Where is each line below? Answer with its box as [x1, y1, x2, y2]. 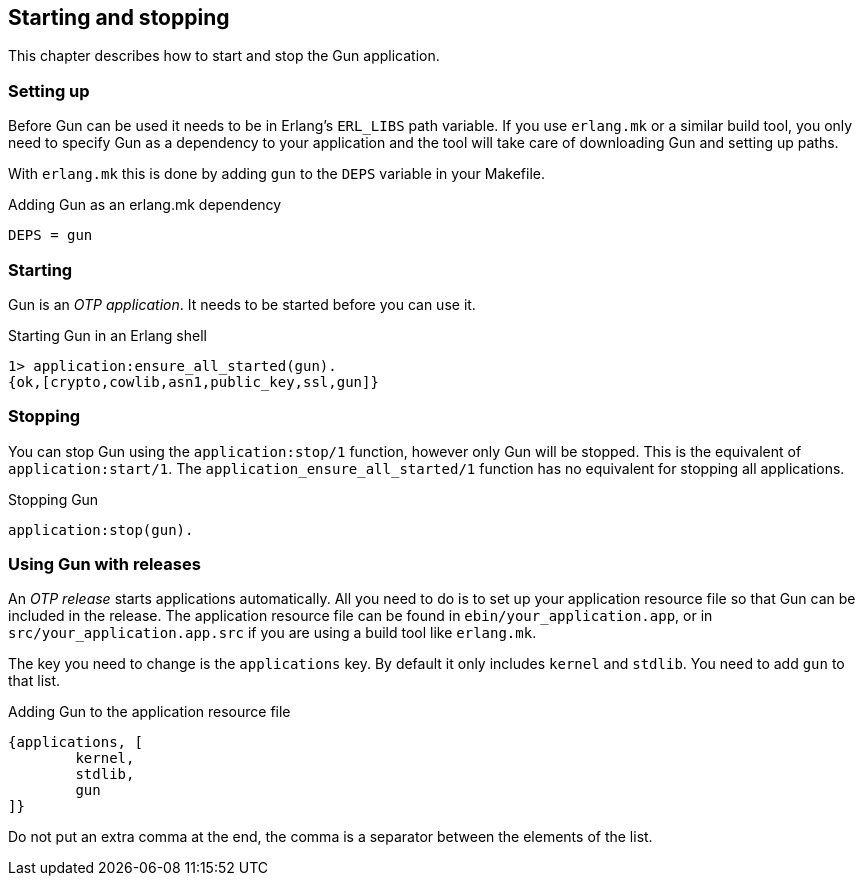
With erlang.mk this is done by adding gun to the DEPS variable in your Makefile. [8, 165, 545, 183]
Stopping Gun [8, 490, 99, 508]
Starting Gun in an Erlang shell [8, 326, 207, 344]
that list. [8, 672, 61, 690]
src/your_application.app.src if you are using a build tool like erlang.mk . [8, 624, 537, 642]
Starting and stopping [8, 5, 230, 30]
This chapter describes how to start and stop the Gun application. [8, 47, 440, 65]
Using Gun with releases [8, 554, 201, 575]
